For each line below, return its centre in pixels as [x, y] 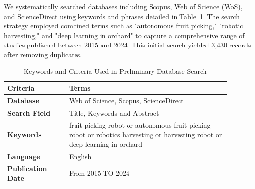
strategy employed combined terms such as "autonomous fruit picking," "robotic [124, 26]
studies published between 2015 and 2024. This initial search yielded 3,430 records [127, 45]
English [80, 156]
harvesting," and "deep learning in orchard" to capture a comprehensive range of [124, 35]
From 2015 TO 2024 [99, 173]
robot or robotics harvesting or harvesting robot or [145, 134]
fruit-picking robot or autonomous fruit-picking [140, 125]
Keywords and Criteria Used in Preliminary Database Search [115, 71]
